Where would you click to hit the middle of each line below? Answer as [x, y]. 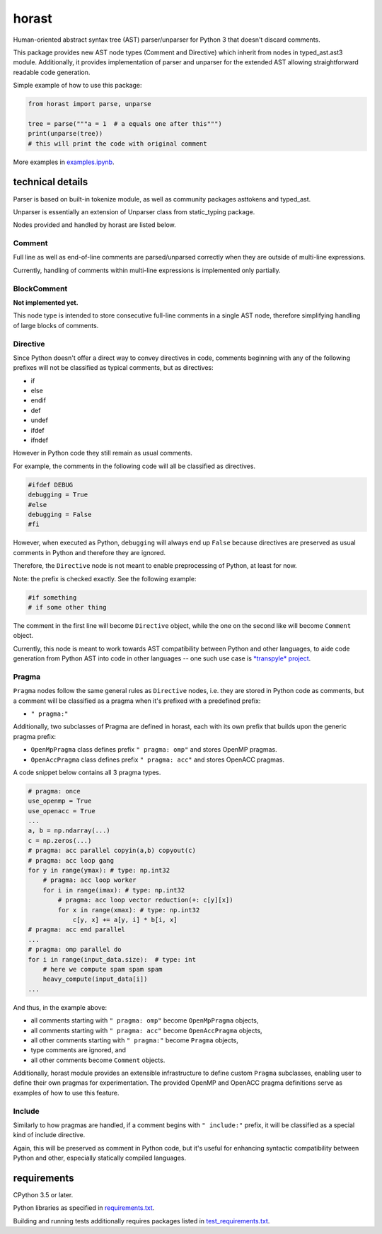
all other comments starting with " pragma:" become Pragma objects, [134, 1040]
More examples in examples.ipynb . [64, 162]
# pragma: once [54, 791]
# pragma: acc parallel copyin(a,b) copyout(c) [112, 851]
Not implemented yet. [46, 303]
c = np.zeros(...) [60, 840]
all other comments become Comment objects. [98, 1060]
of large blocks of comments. [56, 325]
